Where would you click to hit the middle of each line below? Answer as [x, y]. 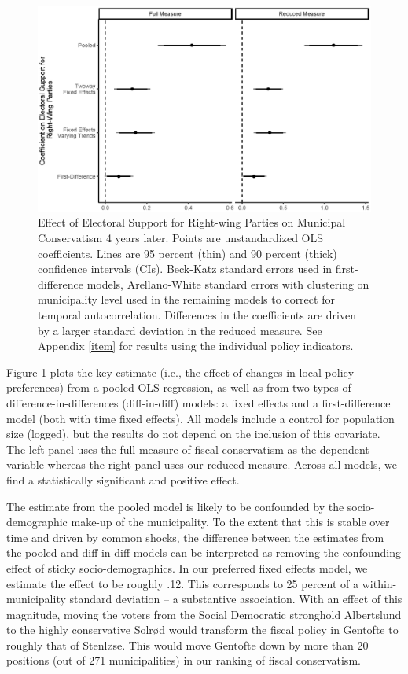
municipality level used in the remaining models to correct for [186, 299]
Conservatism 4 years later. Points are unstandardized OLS [181, 238]
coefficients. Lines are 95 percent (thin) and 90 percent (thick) [187, 253]
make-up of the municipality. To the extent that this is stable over [230, 522]
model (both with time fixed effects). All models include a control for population [200, 418]
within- [379, 583]
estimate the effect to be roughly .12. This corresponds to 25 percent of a [183, 583]
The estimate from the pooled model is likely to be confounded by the [175, 506]
